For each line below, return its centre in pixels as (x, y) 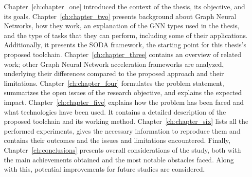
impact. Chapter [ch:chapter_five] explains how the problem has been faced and (124, 102)
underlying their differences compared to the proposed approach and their (114, 73)
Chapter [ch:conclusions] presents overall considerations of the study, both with (123, 149)
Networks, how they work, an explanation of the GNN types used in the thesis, (122, 26)
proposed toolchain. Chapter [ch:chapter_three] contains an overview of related (123, 54)
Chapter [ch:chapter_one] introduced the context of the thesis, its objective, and (125, 6)
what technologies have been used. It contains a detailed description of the (115, 111)
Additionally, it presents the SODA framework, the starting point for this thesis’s (125, 45)
